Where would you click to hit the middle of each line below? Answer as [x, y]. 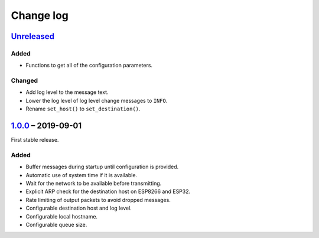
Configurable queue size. [56, 225]
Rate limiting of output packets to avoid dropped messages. [98, 200]
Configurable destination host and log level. [79, 208]
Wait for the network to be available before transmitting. [94, 184]
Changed [25, 81]
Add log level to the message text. [67, 92]
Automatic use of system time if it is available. [82, 175]
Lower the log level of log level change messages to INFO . [97, 100]
